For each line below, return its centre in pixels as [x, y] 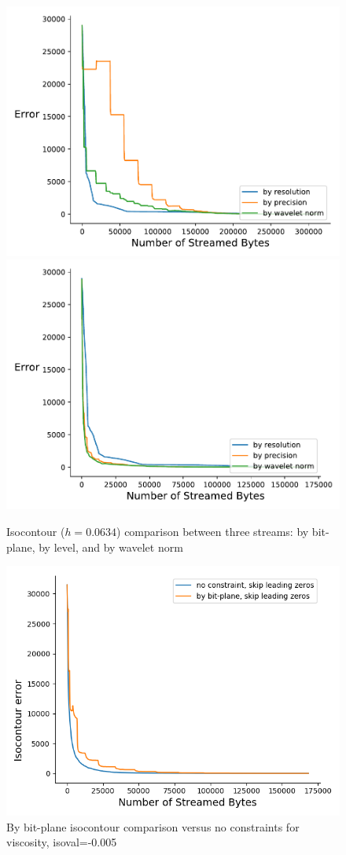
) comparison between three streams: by [213, 531]
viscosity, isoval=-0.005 [62, 842]
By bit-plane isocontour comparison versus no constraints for [153, 826]
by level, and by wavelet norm [111, 547]
